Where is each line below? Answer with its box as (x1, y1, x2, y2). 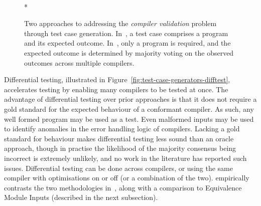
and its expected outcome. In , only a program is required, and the (24, 38, 231, 48)
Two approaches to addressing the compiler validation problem (24, 18, 217, 29)
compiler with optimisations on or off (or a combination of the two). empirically (4, 172, 249, 183)
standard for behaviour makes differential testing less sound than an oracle (4, 133, 234, 143)
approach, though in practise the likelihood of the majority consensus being (4, 143, 236, 153)
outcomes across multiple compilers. (24, 57, 135, 68)
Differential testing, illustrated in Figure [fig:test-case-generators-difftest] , (4, 74, 230, 85)
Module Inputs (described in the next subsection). (4, 192, 158, 202)
